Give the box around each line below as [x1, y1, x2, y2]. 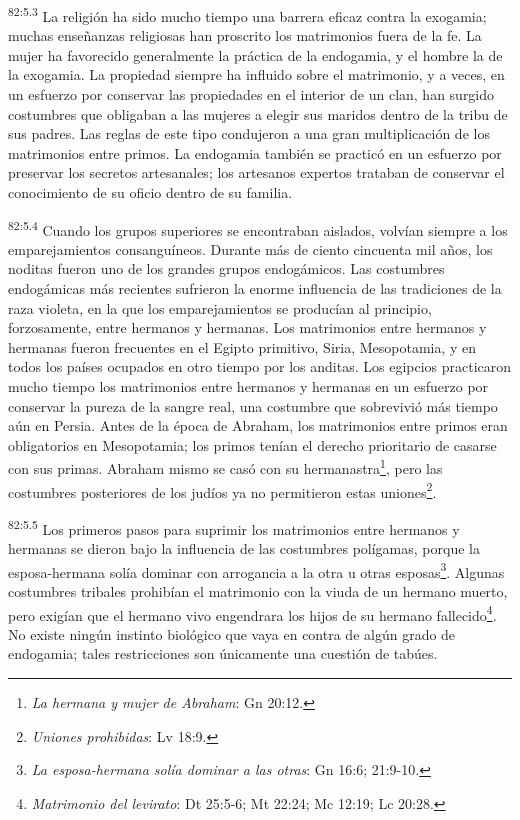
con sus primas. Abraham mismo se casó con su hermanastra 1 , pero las [8, 455, 443, 479]
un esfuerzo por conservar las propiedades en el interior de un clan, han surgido [8, 84, 495, 105]
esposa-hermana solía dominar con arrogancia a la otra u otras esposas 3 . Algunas [8, 558, 505, 582]
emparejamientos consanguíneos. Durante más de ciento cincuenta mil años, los [8, 238, 493, 259]
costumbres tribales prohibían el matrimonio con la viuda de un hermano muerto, [8, 580, 508, 601]
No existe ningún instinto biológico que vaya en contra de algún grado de [8, 623, 456, 644]
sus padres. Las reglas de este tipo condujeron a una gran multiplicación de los [8, 123, 490, 144]
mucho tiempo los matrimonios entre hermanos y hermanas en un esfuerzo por [8, 376, 489, 396]
